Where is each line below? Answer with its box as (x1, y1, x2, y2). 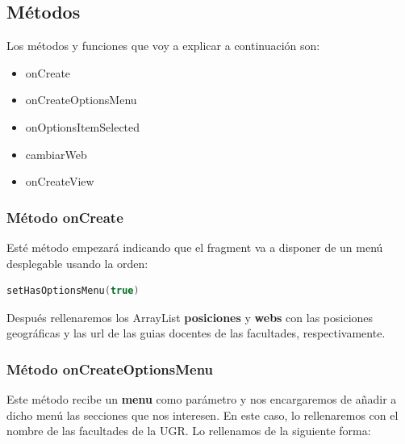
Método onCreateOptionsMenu (6, 358, 214, 379)
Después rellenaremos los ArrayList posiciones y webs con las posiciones (6, 308, 374, 325)
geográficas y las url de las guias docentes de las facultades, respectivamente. (6, 325, 386, 341)
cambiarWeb (25, 145, 87, 162)
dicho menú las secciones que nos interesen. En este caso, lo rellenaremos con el (6, 406, 399, 423)
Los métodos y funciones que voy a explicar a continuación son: (6, 37, 320, 54)
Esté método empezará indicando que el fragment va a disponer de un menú (6, 238, 383, 255)
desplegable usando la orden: (6, 254, 148, 271)
